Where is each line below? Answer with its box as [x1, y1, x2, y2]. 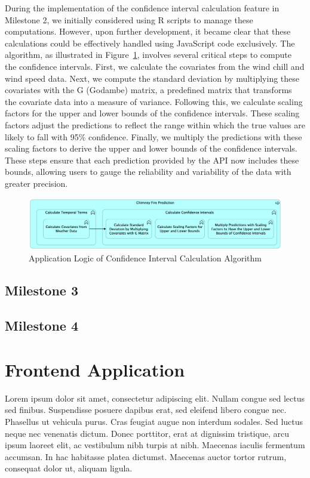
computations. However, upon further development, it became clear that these [5, 25, 291, 38]
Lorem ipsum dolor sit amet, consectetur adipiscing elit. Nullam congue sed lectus [5, 391, 305, 404]
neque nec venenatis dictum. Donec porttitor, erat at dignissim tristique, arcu [5, 427, 289, 439]
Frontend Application [5, 357, 185, 381]
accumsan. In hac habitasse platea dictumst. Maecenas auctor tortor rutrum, [5, 450, 287, 462]
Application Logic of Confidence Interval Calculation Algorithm [29, 252, 262, 264]
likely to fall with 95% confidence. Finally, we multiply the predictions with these [5, 130, 302, 143]
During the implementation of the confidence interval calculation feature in [5, 2, 280, 14]
